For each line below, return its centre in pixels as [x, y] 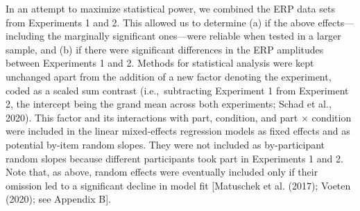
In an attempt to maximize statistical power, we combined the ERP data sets [170, 8]
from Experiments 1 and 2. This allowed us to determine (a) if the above [160, 22]
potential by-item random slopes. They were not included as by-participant [165, 144]
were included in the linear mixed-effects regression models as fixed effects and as [178, 131]
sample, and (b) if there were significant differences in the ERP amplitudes [165, 49]
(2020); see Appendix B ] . [58, 199]
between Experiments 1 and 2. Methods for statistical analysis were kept [160, 63]
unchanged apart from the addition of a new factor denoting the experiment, [169, 76]
